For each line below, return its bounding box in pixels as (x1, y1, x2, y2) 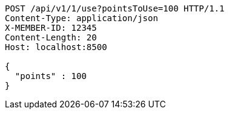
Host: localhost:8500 (5, 42, 107, 52)
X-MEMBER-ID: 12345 (5, 23, 97, 33)
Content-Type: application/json (5, 13, 158, 23)
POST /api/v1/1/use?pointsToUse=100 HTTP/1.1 (5, 4, 225, 13)
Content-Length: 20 (5, 33, 97, 42)
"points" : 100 (15, 71, 87, 81)
